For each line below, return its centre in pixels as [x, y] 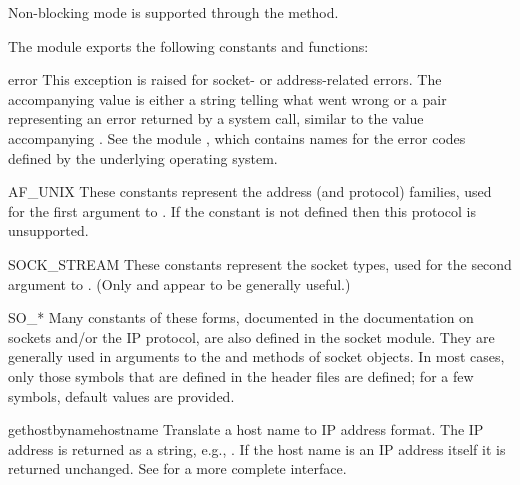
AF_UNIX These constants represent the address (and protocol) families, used [250, 191]
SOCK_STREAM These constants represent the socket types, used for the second [260, 263]
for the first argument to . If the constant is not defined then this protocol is [242, 210]
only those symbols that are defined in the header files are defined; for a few [241, 375]
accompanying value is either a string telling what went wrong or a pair [227, 98]
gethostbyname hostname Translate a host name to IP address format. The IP [246, 429]
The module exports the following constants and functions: [188, 45]
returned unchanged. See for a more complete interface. [177, 468]
